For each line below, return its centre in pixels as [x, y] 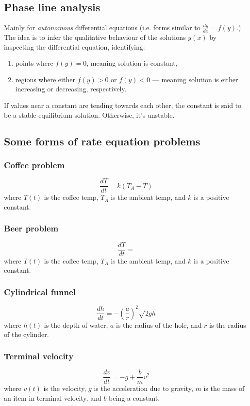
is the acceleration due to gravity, [143, 388]
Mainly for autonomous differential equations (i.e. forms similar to [102, 27]
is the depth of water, [76, 325]
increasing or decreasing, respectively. [71, 89]
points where [34, 63]
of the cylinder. [26, 334]
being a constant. [134, 397]
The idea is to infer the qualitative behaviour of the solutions [95, 37]
